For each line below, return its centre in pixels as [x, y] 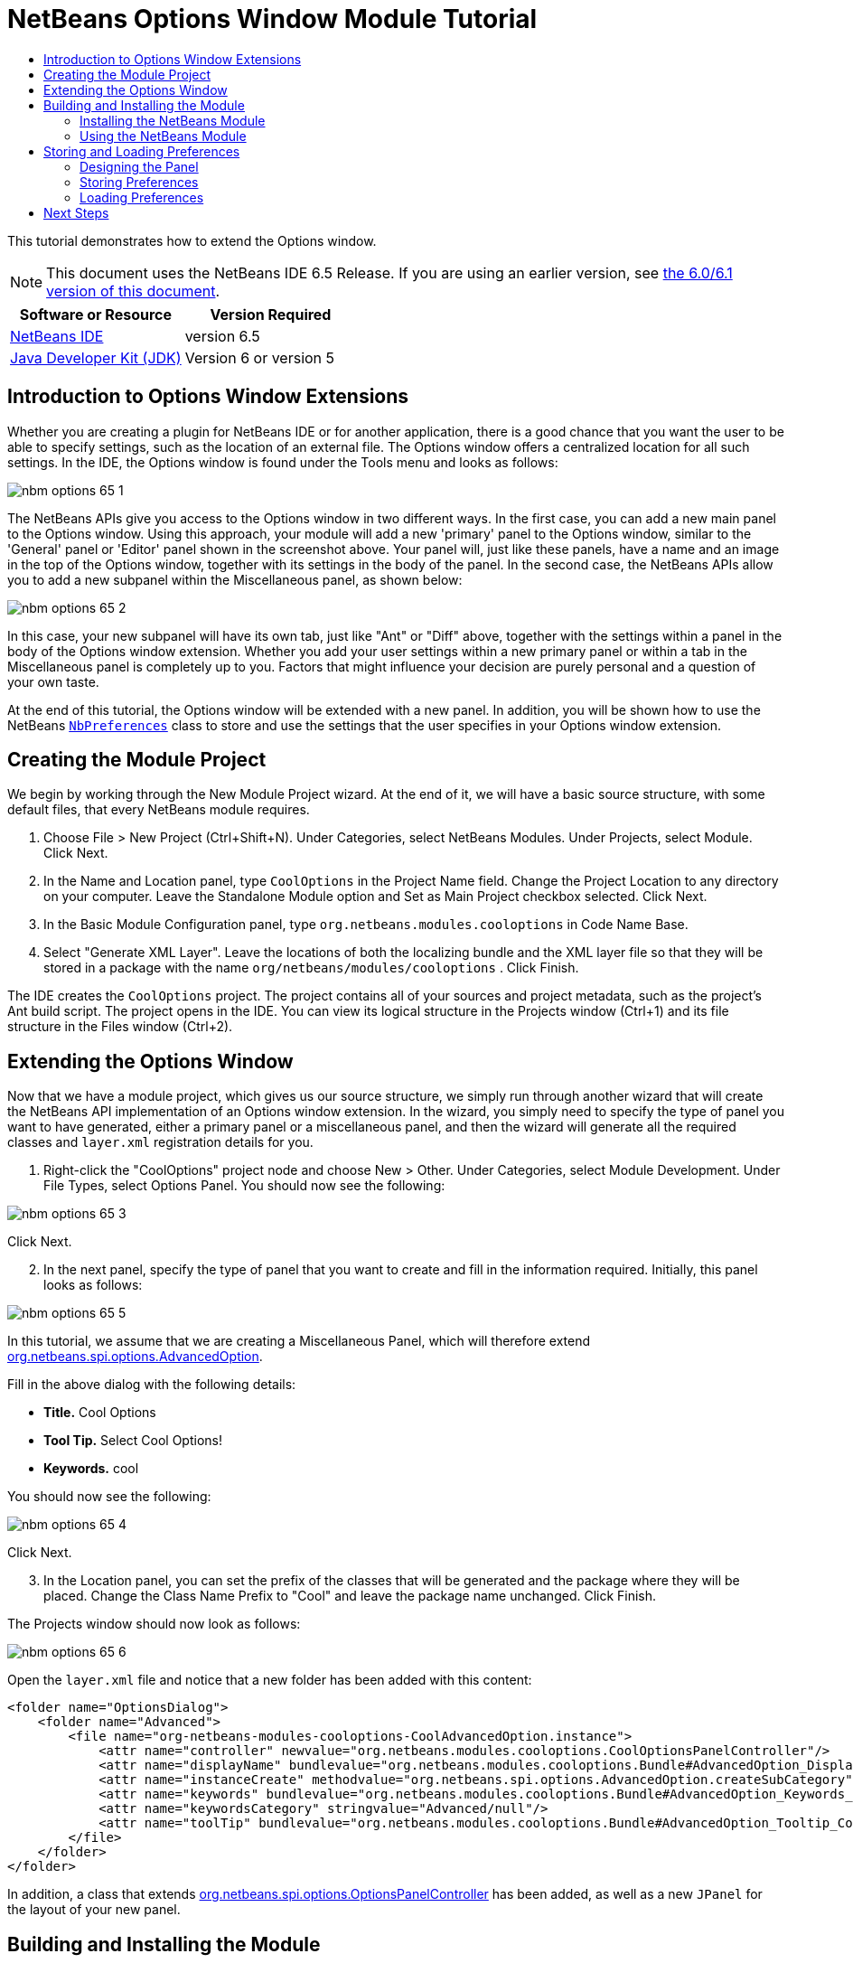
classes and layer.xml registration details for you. [160, 1142]
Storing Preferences [139, 182]
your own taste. [53, 681]
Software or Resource [95, 314]
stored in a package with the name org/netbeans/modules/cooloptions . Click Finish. [311, 968]
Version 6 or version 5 [260, 357]
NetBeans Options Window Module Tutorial [272, 19]
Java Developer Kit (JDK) [96, 357]
